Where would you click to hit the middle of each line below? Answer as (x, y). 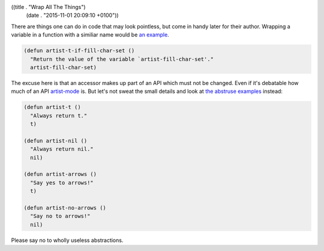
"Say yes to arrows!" (62, 182)
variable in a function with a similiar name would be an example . (90, 35)
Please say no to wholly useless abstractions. (67, 240)
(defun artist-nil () (55, 140)
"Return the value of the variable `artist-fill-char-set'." (122, 59)
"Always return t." (59, 116)
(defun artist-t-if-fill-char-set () (79, 51)
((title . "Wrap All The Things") (49, 7)
